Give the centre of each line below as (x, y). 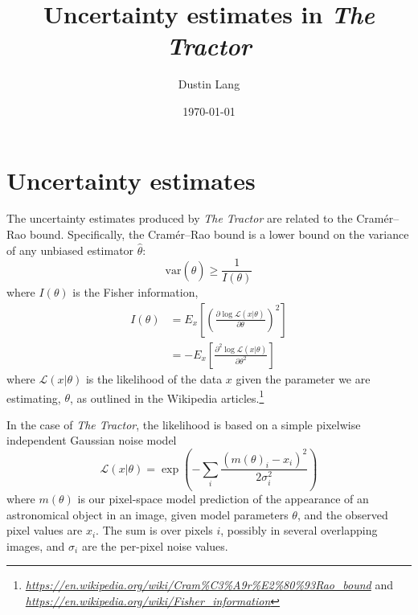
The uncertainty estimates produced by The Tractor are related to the (180, 218)
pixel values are (45, 530)
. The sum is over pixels (154, 530)
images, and (36, 545)
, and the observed (342, 514)
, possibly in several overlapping (299, 530)
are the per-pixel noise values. (155, 545)
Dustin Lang (209, 84)
